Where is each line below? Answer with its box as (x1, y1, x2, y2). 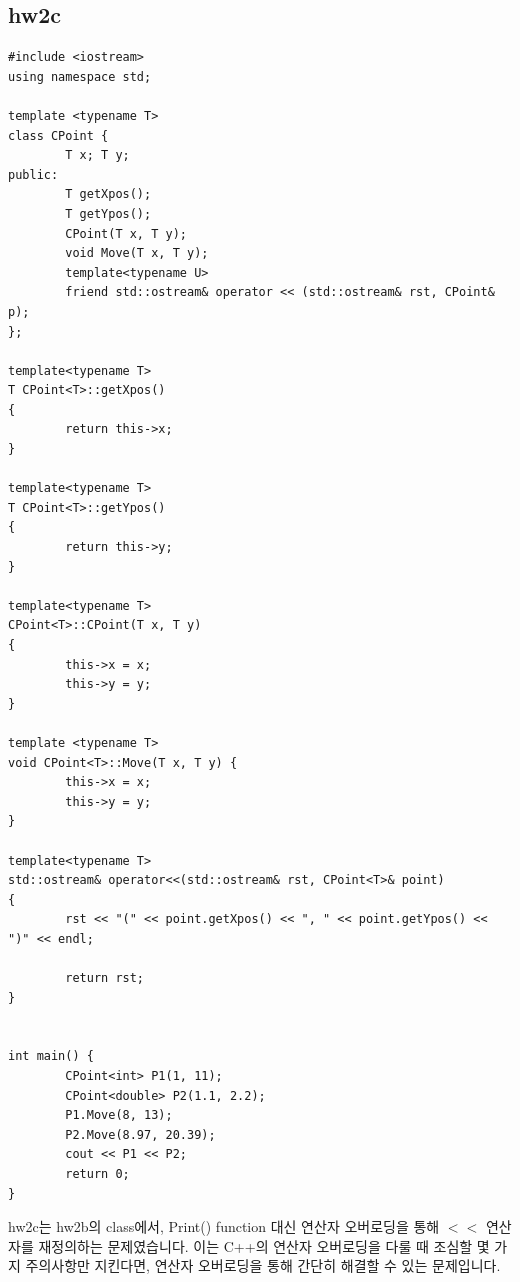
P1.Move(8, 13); (65, 1108, 173, 1123)
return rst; (65, 971, 145, 986)
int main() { (8, 1049, 94, 1064)
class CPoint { (8, 128, 109, 143)
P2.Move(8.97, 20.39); (65, 1127, 216, 1142)
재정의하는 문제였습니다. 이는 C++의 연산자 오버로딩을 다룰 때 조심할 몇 (38, 1235, 490, 1256)
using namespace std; (8, 69, 152, 84)
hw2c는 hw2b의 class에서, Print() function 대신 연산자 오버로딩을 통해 (8, 1216, 440, 1237)
